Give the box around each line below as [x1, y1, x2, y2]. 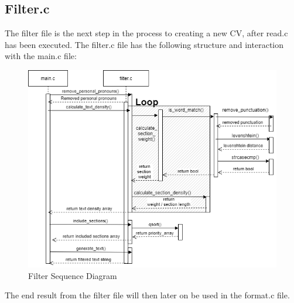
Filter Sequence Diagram [28, 269, 117, 281]
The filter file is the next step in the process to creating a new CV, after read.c [5, 27, 288, 39]
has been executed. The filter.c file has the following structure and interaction [5, 38, 283, 50]
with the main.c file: [5, 50, 77, 62]
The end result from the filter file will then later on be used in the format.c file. [5, 289, 290, 301]
